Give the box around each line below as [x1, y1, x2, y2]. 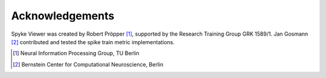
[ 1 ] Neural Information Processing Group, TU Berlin [13, 50, 139, 57]
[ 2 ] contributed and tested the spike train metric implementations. [11, 38, 175, 45]
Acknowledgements [11, 9, 115, 22]
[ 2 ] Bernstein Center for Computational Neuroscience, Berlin [13, 60, 164, 68]
